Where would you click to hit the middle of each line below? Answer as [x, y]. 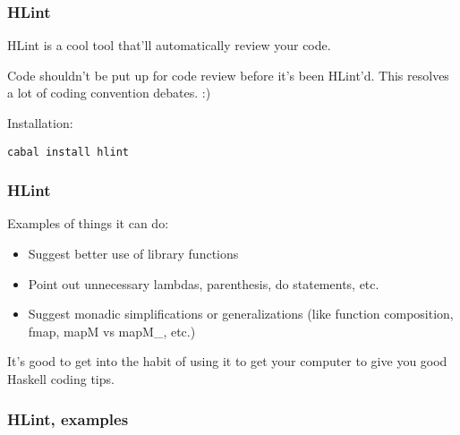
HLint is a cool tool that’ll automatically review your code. [169, 45]
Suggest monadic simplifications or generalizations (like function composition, [241, 314]
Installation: [40, 123]
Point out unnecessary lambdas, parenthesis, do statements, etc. [204, 283]
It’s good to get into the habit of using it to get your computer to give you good [227, 361]
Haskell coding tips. [61, 379]
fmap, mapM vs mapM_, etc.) [112, 331]
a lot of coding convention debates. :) [109, 93]
